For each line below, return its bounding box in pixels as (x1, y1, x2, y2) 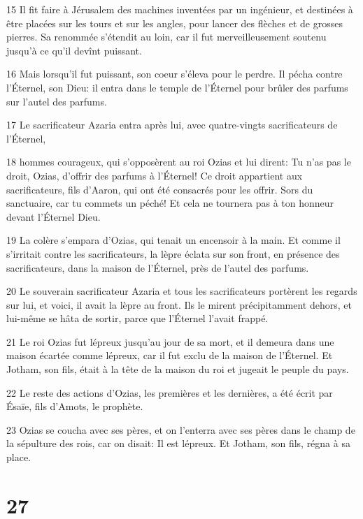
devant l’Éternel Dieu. (6, 209, 101, 224)
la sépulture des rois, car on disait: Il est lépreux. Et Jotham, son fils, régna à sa (6, 436, 350, 451)
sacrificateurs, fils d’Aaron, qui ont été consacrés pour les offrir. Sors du (6, 182, 313, 196)
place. (6, 450, 31, 465)
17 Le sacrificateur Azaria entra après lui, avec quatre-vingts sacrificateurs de (6, 117, 338, 132)
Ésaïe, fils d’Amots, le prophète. (6, 399, 143, 414)
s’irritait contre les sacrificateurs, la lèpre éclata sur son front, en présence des (6, 246, 340, 261)
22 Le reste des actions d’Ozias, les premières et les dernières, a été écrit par (6, 385, 333, 400)
